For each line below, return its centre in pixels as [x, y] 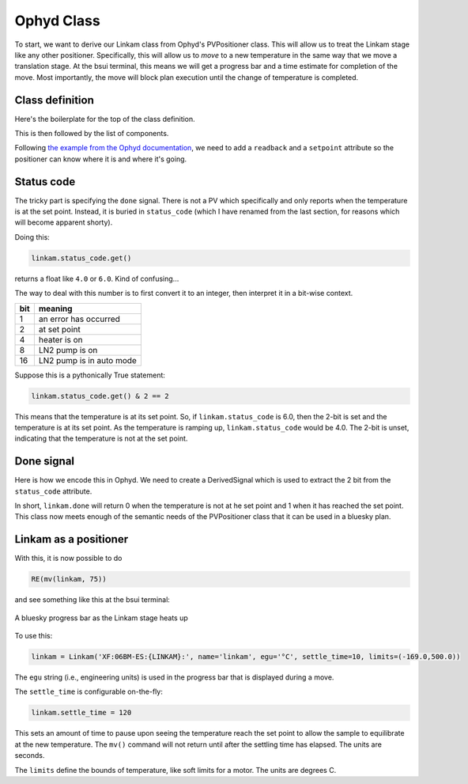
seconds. [30, 756]
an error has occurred [79, 319]
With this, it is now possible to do [68, 559]
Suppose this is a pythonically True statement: [90, 375]
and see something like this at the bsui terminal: [92, 600]
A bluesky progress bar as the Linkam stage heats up [102, 618]
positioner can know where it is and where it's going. [101, 159]
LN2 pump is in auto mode [88, 360]
